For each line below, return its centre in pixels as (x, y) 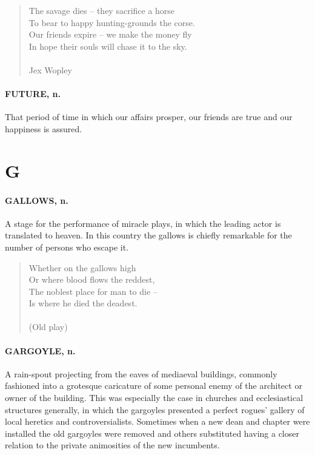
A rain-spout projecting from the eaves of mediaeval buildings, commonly (141, 373)
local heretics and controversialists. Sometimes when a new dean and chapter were (157, 421)
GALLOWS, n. (37, 200)
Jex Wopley (50, 69)
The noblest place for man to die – (93, 291)
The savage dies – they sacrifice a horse (102, 10)
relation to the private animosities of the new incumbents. (112, 445)
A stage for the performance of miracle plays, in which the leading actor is (143, 223)
